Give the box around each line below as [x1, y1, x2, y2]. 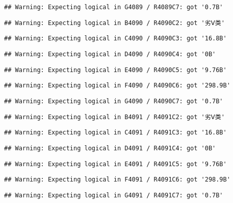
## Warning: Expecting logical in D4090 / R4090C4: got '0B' [4, 50, 216, 58]
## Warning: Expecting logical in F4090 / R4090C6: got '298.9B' [4, 82, 230, 89]
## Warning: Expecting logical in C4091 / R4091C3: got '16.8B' [4, 129, 227, 137]
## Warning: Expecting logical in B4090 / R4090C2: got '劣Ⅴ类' [4, 19, 225, 27]
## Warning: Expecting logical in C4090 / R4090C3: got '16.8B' [4, 35, 227, 42]
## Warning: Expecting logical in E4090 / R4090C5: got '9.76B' [4, 66, 227, 74]
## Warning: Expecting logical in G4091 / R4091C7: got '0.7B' [4, 191, 223, 199]
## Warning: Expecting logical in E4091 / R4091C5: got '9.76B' [4, 160, 227, 168]
